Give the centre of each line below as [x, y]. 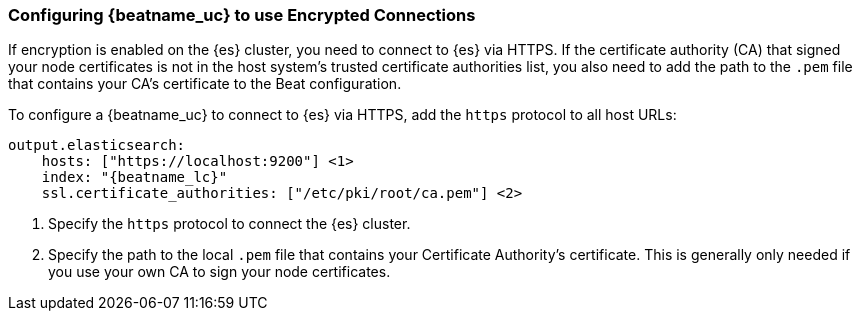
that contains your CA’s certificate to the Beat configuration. [205, 84]
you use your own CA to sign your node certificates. [219, 272]
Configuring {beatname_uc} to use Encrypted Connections [242, 15]
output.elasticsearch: [97, 145]
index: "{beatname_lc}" [134, 177]
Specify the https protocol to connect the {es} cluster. [229, 224]
